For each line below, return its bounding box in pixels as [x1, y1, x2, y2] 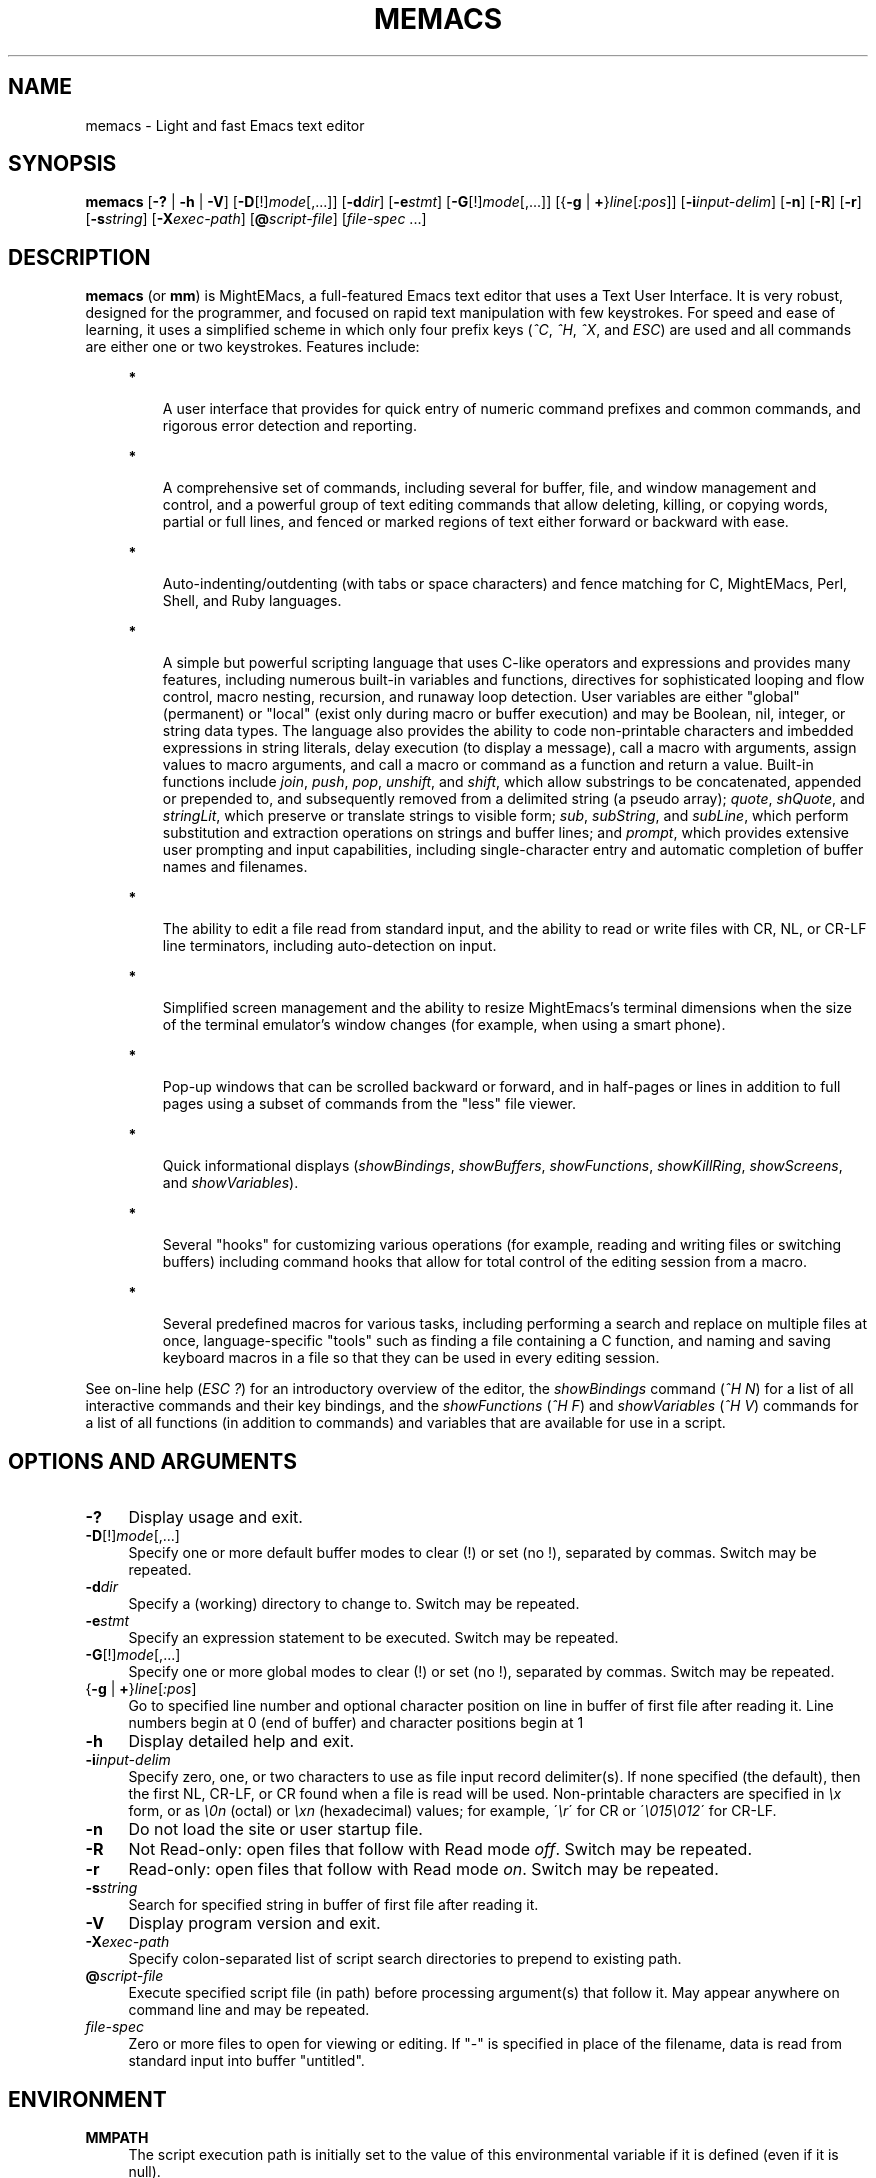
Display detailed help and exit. [128, 1731, 355, 1752]
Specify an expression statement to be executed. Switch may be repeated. [128, 1629, 619, 1647]
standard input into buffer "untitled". [128, 2052, 365, 2070]
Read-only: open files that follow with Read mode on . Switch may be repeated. [128, 1859, 719, 1880]
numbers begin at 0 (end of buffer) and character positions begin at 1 [128, 1714, 584, 1732]
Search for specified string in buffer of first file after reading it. [128, 1896, 539, 1914]
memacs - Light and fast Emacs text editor [85, 116, 365, 134]
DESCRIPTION [8, 244, 151, 270]
